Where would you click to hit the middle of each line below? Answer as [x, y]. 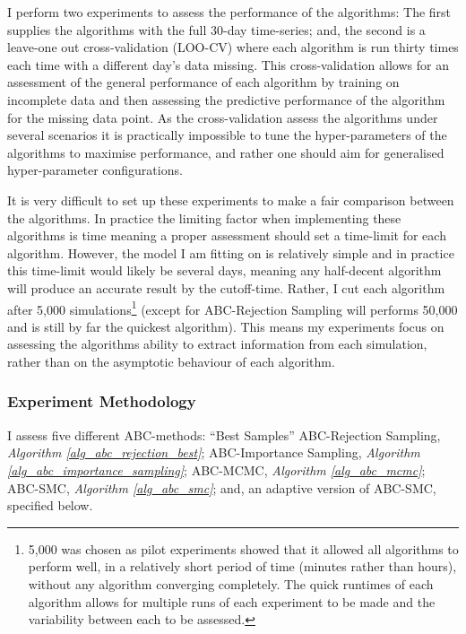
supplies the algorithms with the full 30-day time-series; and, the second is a [216, 29]
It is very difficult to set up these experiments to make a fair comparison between [231, 200]
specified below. [50, 505]
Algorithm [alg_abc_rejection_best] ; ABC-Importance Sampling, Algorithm [214, 452]
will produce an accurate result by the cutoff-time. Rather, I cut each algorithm [226, 287]
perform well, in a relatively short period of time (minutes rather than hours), [242, 566]
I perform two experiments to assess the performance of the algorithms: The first [229, 12]
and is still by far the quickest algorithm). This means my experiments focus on [226, 326]
